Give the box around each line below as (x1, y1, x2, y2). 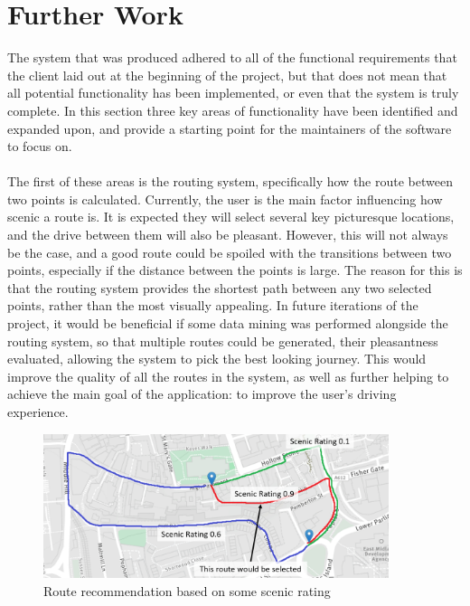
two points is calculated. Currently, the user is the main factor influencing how (7, 189, 443, 208)
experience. (7, 402, 69, 421)
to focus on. (7, 137, 72, 156)
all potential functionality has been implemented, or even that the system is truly (7, 83, 459, 102)
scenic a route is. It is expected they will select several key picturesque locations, (7, 207, 455, 226)
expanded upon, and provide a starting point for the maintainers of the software (7, 118, 452, 137)
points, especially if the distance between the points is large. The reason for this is (7, 260, 463, 279)
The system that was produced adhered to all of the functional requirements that (7, 48, 457, 67)
